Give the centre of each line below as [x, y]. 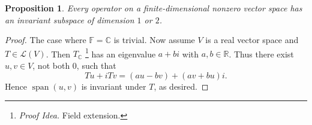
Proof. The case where [46, 40]
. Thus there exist [261, 54]
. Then [58, 54]
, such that [96, 65]
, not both [51, 65]
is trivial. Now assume [154, 40]
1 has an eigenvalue [121, 53]
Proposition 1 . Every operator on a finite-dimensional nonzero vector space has [154, 8]
